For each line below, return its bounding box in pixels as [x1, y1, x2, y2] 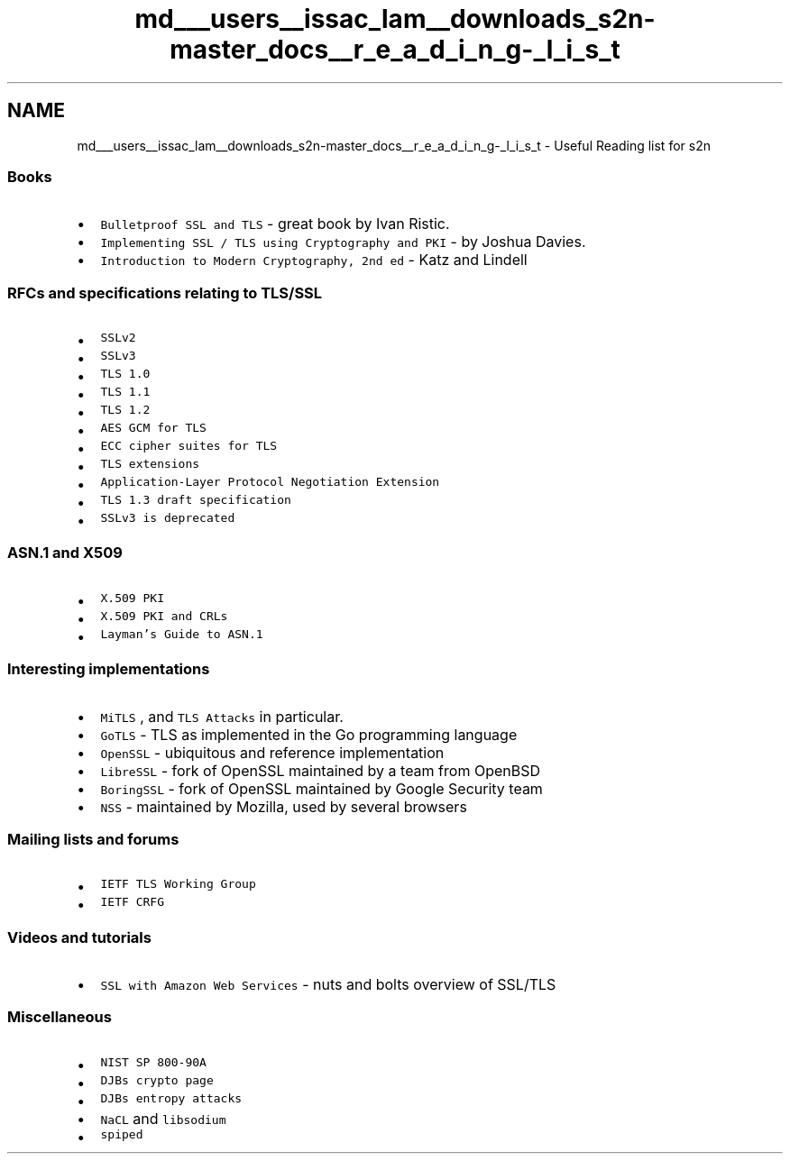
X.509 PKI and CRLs [100, 608, 228, 623]
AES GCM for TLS [100, 421, 207, 435]
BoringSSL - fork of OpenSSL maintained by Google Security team [100, 779, 543, 798]
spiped [100, 1127, 143, 1141]
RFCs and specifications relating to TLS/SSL [7, 283, 323, 302]
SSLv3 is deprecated [100, 511, 235, 526]
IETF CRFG [100, 895, 164, 910]
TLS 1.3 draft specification [100, 493, 291, 507]
